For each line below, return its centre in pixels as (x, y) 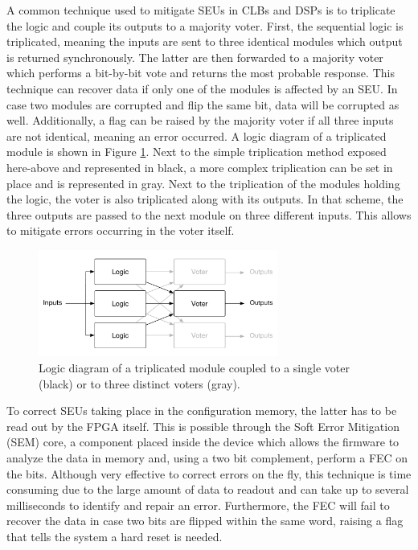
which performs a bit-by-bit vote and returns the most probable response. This (201, 73)
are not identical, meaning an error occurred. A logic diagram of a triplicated (197, 135)
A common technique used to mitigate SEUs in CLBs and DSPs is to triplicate (201, 10)
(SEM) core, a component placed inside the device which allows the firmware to (203, 442)
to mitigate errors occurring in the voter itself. (121, 230)
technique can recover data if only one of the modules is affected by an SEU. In (202, 88)
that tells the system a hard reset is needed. (115, 536)
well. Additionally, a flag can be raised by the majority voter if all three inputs (200, 120)
